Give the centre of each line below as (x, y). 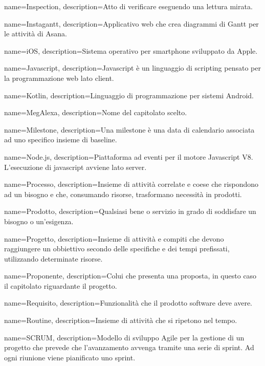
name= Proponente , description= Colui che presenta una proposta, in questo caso (130, 276)
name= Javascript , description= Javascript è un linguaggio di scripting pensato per (132, 68)
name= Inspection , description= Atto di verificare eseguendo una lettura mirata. (128, 6)
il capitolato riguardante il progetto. (61, 285)
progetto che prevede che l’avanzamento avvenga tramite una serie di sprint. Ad (129, 347)
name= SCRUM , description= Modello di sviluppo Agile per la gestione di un (124, 337)
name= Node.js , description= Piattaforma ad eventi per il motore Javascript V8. (129, 156)
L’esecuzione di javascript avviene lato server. (75, 167)
